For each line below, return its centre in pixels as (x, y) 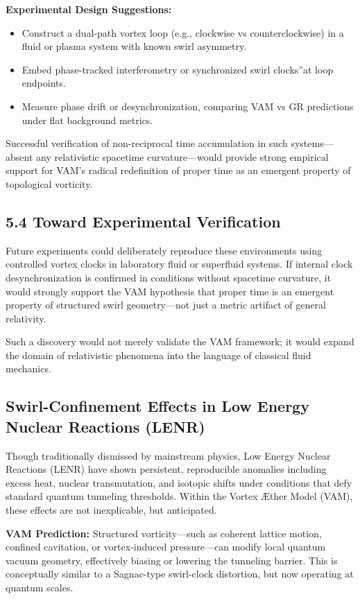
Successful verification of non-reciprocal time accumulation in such (147, 143)
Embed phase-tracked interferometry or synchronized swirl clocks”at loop (178, 69)
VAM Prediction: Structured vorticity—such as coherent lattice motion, (164, 533)
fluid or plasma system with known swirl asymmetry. (134, 46)
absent (19, 156)
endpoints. (44, 83)
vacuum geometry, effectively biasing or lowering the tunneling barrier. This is (172, 560)
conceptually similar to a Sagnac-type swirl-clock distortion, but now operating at (180, 574)
